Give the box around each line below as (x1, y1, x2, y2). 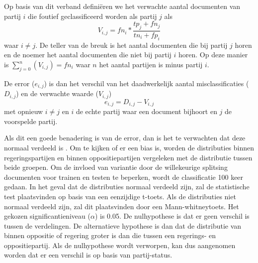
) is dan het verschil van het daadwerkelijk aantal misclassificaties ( (44, 78, 249, 88)
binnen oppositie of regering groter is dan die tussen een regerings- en (4, 230, 216, 241)
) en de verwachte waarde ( (16, 88, 98, 99)
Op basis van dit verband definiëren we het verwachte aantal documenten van (4, 1, 241, 11)
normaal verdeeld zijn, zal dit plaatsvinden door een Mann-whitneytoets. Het (4, 201, 239, 211)
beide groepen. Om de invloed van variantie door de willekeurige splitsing (4, 162, 228, 172)
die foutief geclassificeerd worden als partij (28, 10, 157, 21)
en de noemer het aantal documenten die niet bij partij (4, 49, 172, 60)
